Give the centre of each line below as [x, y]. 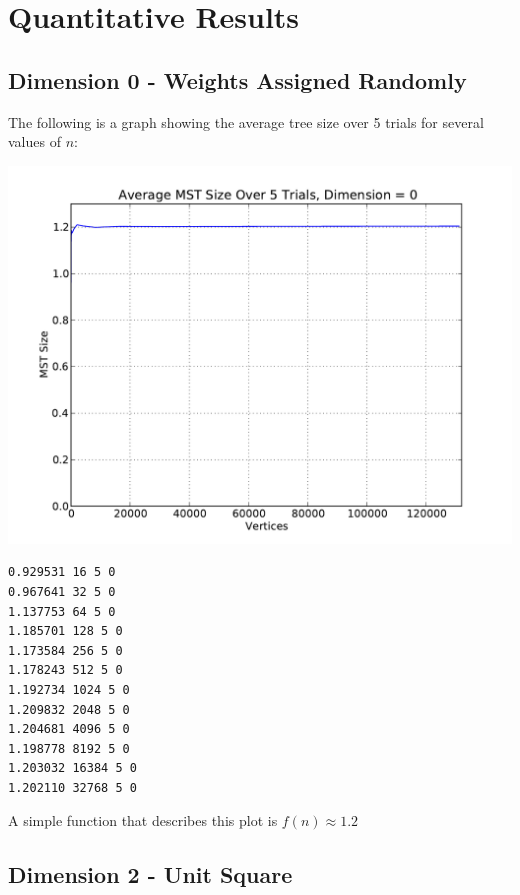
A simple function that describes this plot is [143, 820]
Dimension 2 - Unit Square [150, 874]
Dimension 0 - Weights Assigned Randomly [237, 79]
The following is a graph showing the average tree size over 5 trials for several [246, 121]
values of [34, 141]
